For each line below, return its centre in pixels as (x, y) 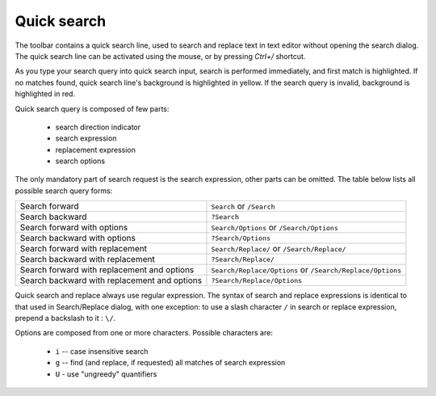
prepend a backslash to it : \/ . (65, 318)
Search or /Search (243, 206)
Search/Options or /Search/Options (275, 228)
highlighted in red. (45, 94)
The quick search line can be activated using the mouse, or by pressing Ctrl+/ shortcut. (160, 56)
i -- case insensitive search (102, 351)
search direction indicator (98, 127)
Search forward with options (74, 228)
